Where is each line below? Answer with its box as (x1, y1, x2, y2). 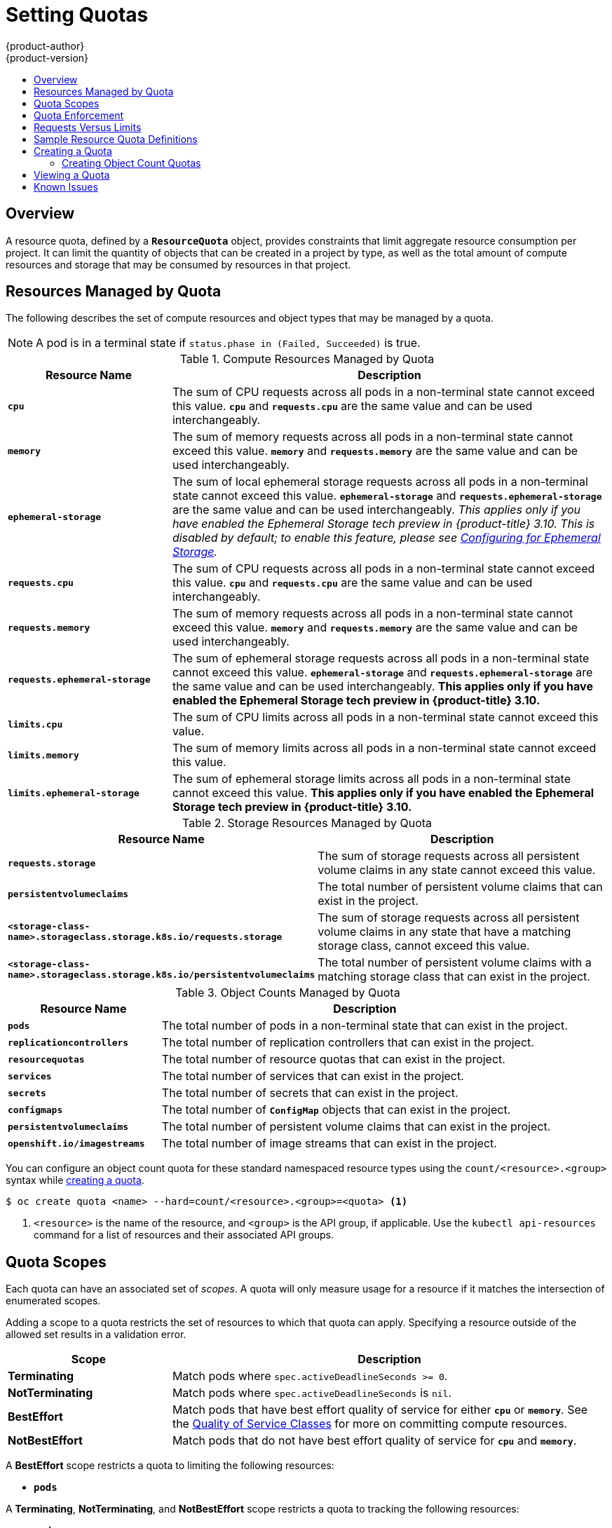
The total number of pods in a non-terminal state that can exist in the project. (161, 1018, 568, 1033)
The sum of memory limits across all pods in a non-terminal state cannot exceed (172, 741, 597, 756)
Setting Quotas (6, 3, 149, 27)
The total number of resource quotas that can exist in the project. (161, 1052, 505, 1067)
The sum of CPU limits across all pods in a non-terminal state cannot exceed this (172, 710, 599, 725)
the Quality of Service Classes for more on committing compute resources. (172, 1417, 568, 1431)
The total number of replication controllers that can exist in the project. (161, 1035, 534, 1050)
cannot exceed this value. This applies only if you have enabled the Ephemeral (172, 786, 594, 800)
